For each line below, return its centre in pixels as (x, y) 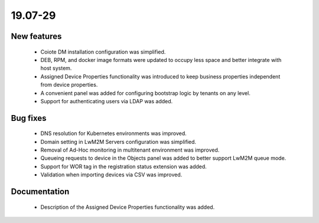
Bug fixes (29, 118)
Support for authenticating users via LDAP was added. (107, 101)
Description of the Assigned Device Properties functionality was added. (128, 207)
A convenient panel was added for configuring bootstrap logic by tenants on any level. (145, 93)
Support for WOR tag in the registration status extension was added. (123, 166)
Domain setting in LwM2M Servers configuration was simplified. (118, 142)
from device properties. (69, 85)
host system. (56, 68)
